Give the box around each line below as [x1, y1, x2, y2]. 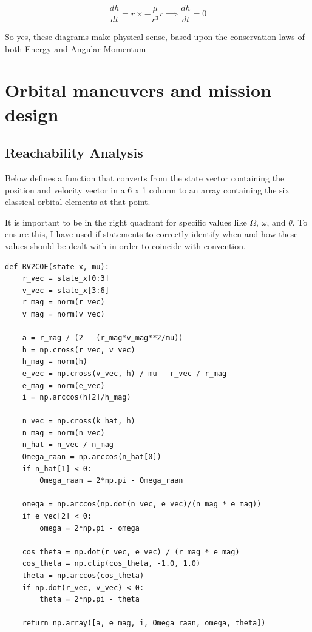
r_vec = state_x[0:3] [22, 274, 109, 283]
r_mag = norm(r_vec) [22, 298, 105, 307]
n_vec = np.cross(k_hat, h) [22, 417, 135, 426]
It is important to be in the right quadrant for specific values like [5, 215, 247, 228]
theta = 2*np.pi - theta [39, 595, 140, 604]
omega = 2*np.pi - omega [39, 523, 140, 533]
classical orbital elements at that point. [5, 195, 151, 208]
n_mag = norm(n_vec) [22, 428, 105, 437]
